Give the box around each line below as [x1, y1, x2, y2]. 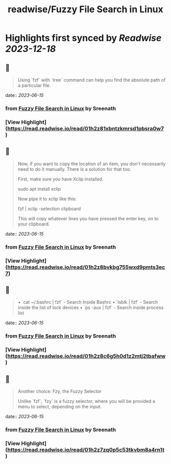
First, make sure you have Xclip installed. [17, 176, 104, 182]
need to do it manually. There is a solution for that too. [17, 166, 131, 172]
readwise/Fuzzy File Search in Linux [7, 4, 164, 15]
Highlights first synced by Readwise [5, 32, 162, 44]
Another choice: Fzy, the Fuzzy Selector [17, 388, 102, 394]
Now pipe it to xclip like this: [17, 195, 77, 202]
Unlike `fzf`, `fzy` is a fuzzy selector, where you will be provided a [17, 398, 155, 404]
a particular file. [17, 83, 51, 88]
